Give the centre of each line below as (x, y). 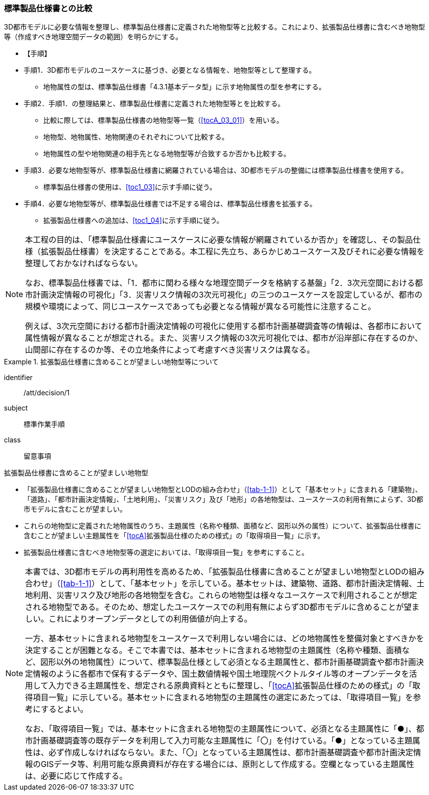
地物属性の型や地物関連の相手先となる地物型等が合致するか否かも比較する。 (167, 154)
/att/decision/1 (47, 393)
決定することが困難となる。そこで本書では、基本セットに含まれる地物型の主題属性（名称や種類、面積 (214, 650)
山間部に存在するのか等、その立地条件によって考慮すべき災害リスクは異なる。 (170, 350)
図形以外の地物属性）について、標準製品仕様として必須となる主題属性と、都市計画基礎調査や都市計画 (228, 662)
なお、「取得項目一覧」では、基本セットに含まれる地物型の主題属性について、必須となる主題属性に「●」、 (221, 729)
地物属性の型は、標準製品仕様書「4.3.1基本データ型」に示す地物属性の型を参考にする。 (185, 87)
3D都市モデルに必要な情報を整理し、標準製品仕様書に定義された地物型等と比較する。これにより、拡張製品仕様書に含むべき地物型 (214, 27)
